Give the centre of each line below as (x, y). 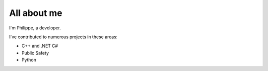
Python (29, 60)
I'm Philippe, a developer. (35, 28)
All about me (36, 13)
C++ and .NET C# (40, 46)
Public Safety (35, 53)
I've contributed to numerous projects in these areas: (63, 37)
